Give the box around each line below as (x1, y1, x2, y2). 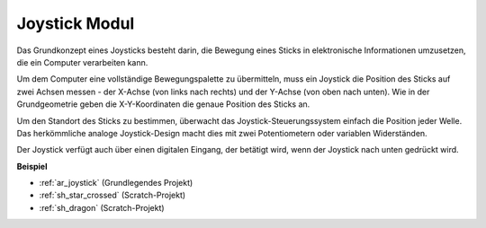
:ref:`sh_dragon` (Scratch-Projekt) (39, 202, 166, 213)
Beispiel (16, 161, 48, 171)
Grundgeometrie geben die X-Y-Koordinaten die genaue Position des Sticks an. (16, 99, 310, 110)
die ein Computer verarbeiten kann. (16, 57, 148, 67)
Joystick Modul (16, 13, 135, 33)
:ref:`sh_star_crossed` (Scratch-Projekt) (39, 189, 186, 201)
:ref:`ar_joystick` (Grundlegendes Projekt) (39, 178, 193, 189)
